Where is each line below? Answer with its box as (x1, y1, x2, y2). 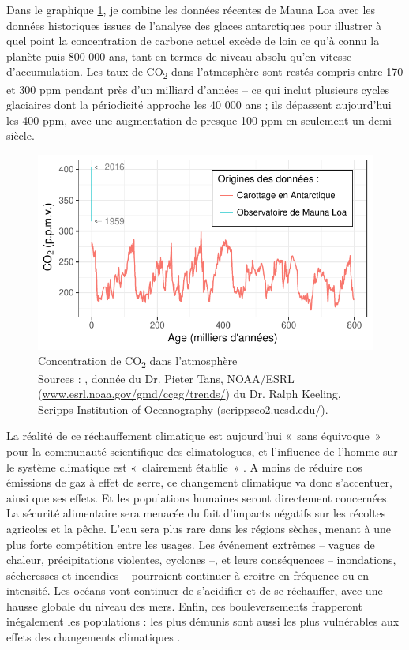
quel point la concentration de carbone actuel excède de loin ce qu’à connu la (6, 32, 380, 49)
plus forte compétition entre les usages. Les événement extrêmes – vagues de (6, 535, 375, 552)
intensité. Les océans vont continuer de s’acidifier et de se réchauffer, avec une (6, 582, 383, 599)
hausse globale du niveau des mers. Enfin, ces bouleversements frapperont (6, 597, 362, 614)
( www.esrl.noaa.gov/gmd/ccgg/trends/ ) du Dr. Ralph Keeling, (38, 385, 341, 402)
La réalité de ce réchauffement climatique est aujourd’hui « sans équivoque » (6, 427, 381, 444)
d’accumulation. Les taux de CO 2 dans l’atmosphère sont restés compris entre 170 (6, 63, 403, 82)
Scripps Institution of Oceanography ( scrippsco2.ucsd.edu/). (38, 400, 328, 417)
